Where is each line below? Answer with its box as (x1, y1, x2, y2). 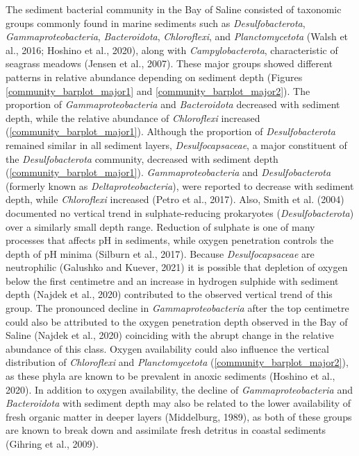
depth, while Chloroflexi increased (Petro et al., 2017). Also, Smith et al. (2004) (6, 192, 344, 207)
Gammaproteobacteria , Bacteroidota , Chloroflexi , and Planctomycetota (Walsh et (6, 29, 349, 44)
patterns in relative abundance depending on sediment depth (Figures (6, 69, 303, 84)
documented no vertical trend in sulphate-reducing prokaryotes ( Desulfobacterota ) (6, 205, 354, 220)
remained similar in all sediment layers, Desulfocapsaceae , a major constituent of (6, 137, 347, 152)
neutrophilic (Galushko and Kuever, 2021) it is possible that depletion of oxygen (6, 260, 348, 274)
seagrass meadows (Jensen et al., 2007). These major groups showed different (6, 56, 333, 71)
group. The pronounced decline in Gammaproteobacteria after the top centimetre (6, 301, 349, 315)
